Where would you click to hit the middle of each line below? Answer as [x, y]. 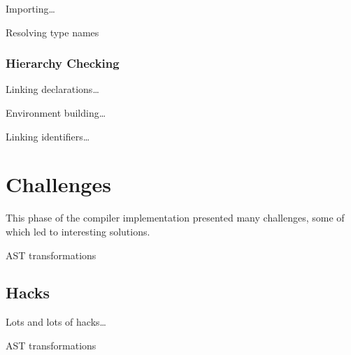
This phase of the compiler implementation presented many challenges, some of [175, 218]
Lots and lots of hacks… [56, 322]
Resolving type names [52, 32]
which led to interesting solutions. [78, 231]
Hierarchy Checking [63, 63]
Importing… [30, 8]
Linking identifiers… [48, 136]
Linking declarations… [52, 89]
